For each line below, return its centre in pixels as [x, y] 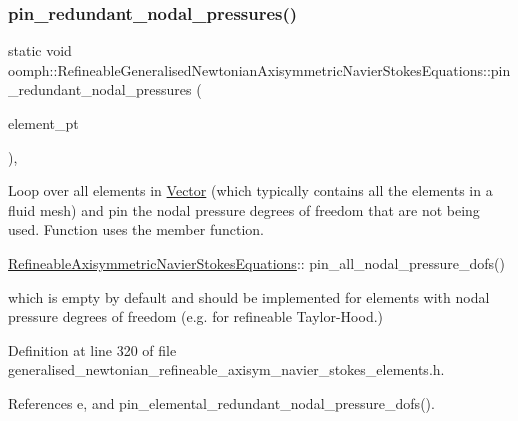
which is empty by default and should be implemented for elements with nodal [249, 296]
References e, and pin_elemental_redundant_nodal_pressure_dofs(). [221, 402]
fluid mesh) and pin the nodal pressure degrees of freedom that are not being [244, 209]
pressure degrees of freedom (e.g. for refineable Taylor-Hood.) [196, 316]
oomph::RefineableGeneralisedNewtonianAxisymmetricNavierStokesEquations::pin [259, 69]
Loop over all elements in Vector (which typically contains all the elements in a [250, 190]
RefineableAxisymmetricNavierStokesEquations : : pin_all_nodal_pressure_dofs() [256, 262]
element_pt [43, 123]
